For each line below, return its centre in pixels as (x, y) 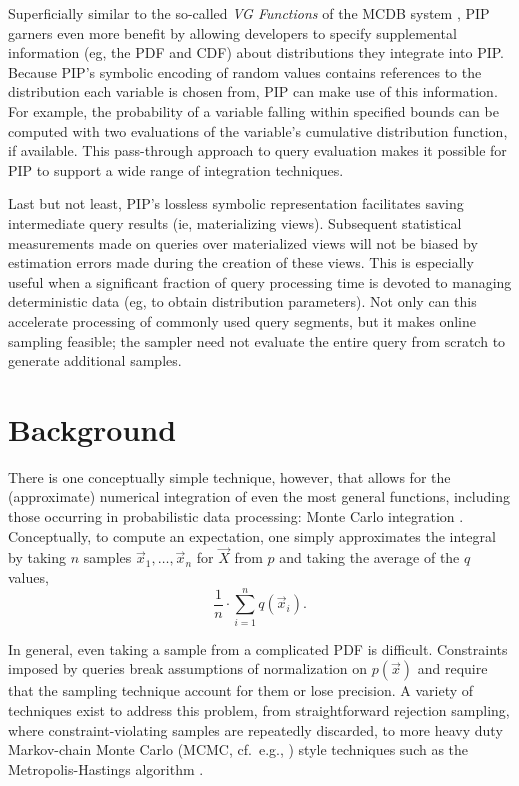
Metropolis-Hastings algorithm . (106, 768)
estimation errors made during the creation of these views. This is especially (241, 262)
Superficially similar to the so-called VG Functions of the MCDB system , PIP (249, 13)
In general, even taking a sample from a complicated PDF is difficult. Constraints (258, 648)
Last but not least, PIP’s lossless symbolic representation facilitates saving (236, 203)
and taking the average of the (369, 557)
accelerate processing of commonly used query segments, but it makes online (242, 320)
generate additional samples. (95, 360)
